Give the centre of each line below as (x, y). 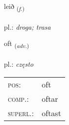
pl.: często (19, 64)
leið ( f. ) (14, 7)
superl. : (21, 113)
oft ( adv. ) (17, 44)
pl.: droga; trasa (27, 26)
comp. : (18, 98)
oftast (51, 113)
